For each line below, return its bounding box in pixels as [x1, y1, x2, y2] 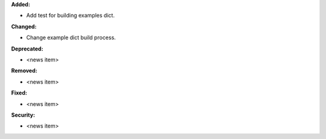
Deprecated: [11, 45, 43, 52]
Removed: [11, 67, 37, 75]
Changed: [11, 23, 37, 30]
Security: [11, 111, 36, 119]
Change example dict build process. [26, 34, 116, 42]
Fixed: [11, 89, 27, 96]
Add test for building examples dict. [26, 12, 115, 19]
